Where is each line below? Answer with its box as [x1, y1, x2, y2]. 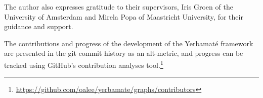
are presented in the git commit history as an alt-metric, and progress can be [4, 48, 243, 58]
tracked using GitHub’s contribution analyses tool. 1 [4, 58, 163, 70]
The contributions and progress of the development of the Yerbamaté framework [4, 38, 253, 48]
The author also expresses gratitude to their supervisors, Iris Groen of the [4, 2, 233, 12]
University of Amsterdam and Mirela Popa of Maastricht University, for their [4, 11, 243, 22]
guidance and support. [4, 21, 73, 32]
